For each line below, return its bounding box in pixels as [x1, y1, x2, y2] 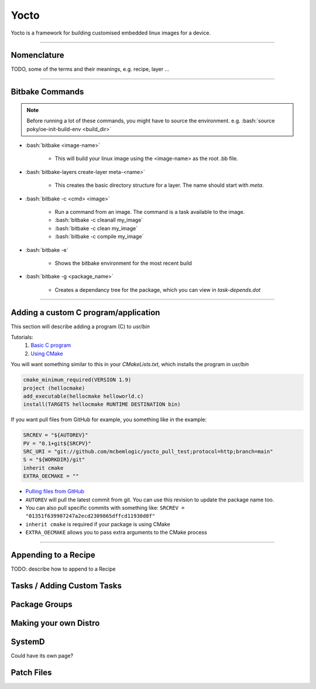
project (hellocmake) [23, 384, 85, 391]
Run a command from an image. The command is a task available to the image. [54, 208, 245, 215]
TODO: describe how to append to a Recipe [11, 565, 116, 572]
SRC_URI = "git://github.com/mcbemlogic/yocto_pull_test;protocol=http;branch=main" [23, 448, 273, 455]
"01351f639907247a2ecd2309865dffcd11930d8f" [25, 513, 156, 520]
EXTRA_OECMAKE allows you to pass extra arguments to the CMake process [25, 529, 207, 536]
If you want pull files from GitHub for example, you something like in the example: [11, 416, 207, 423]
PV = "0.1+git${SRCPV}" [23, 440, 92, 446]
